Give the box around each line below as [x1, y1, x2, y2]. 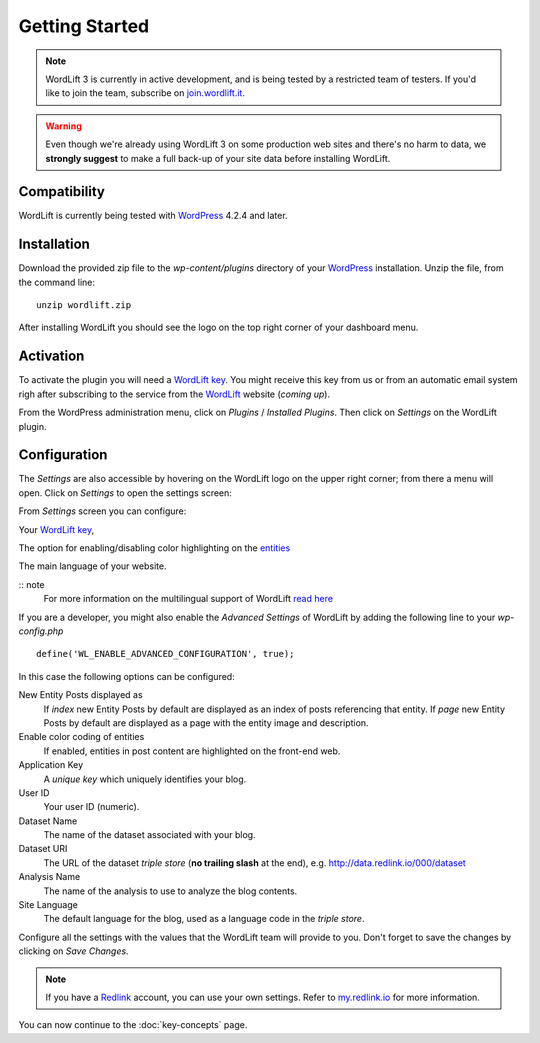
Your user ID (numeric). [43, 801, 140, 813]
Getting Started [18, 15, 150, 37]
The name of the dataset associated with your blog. [43, 829, 256, 841]
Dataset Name [18, 815, 78, 827]
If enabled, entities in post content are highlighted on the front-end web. [43, 745, 341, 757]
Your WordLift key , [18, 523, 95, 535]
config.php [18, 625, 64, 637]
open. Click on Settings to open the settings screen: [18, 486, 232, 499]
